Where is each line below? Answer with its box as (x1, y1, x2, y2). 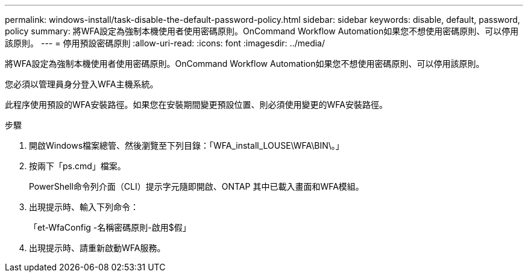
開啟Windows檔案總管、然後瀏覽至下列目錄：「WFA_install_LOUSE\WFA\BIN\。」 (29, 140, 344, 151)
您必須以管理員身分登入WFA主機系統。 (5, 79, 159, 89)
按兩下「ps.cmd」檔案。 (29, 161, 126, 171)
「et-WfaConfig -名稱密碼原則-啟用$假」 (29, 222, 191, 232)
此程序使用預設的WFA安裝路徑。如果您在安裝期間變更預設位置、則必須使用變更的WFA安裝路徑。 (5, 99, 388, 110)
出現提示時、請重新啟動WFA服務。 (29, 243, 166, 253)
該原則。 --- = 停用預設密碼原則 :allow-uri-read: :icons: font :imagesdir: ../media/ (5, 38, 325, 48)
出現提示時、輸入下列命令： (29, 202, 139, 212)
